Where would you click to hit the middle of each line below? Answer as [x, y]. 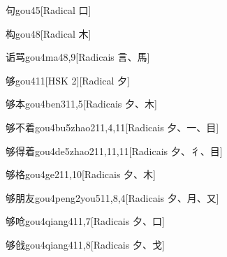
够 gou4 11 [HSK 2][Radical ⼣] [68, 80]
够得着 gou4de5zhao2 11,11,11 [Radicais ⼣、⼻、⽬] [114, 150]
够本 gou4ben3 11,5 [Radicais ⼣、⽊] [81, 104]
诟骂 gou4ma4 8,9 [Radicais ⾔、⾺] [78, 57]
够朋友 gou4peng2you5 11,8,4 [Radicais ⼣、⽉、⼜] [112, 197]
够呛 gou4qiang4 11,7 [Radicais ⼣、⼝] [85, 221]
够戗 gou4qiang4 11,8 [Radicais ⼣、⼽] [85, 244]
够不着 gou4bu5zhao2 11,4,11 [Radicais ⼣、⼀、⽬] [112, 127]
